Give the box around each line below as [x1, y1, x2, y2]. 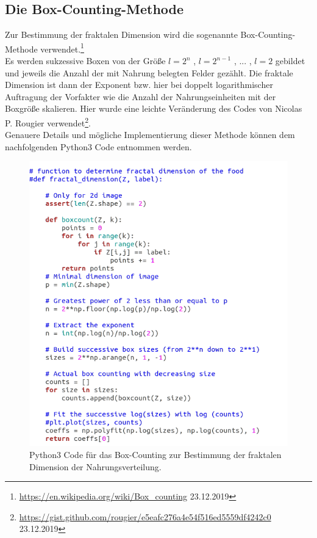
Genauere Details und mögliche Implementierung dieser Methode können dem [5, 128, 295, 141]
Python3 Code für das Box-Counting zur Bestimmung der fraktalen [29, 448, 282, 461]
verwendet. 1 [40, 40, 84, 55]
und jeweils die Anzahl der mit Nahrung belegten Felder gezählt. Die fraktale [5, 66, 293, 79]
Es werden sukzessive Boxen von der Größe [5, 54, 166, 67]
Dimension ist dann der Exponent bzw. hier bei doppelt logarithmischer [5, 78, 273, 91]
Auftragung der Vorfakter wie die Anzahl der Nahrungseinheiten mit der [5, 90, 276, 103]
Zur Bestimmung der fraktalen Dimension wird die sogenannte [5, 28, 238, 41]
